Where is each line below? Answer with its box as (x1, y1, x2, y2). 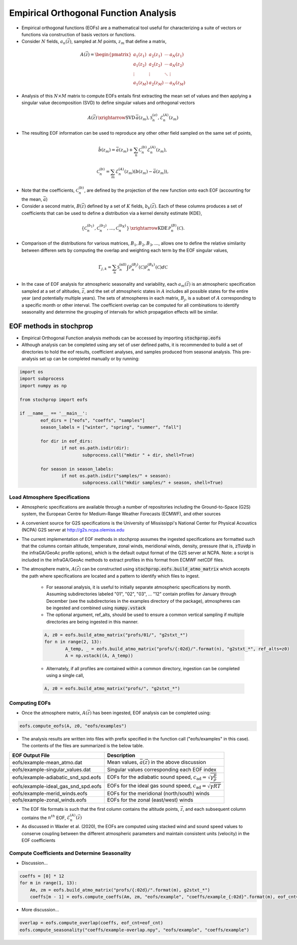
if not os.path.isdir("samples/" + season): (61, 473, 171, 478)
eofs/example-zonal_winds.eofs (12, 796, 87, 803)
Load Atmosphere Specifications (9, 493, 90, 500)
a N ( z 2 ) (169, 61, 184, 68)
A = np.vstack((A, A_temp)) (65, 653, 134, 659)
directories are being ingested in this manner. (46, 619, 139, 625)
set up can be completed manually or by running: (39, 356, 140, 362)
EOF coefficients (21, 837, 55, 843)
